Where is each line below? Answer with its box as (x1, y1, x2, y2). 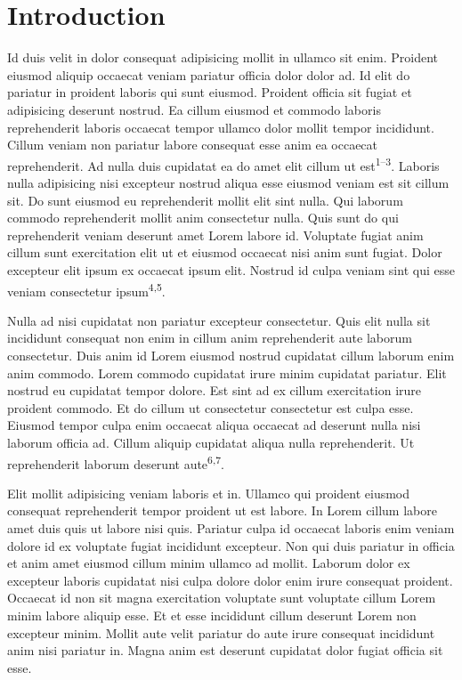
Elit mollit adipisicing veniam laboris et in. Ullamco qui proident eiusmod (7, 483, 410, 502)
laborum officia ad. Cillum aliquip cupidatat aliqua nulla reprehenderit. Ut (7, 433, 415, 451)
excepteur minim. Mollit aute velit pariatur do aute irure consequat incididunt (7, 623, 435, 642)
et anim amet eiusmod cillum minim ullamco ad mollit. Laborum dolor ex (7, 554, 410, 572)
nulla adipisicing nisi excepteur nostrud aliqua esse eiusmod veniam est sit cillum (7, 173, 450, 191)
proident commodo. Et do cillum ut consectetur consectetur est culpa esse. (7, 398, 414, 417)
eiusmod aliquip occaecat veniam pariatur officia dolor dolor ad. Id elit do (7, 65, 410, 84)
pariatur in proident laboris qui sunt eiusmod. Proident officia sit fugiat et (7, 83, 412, 101)
